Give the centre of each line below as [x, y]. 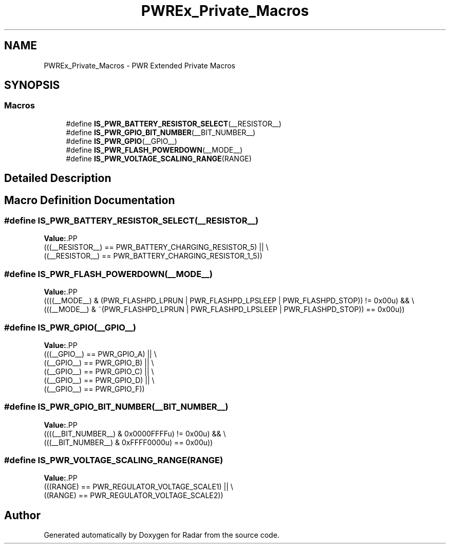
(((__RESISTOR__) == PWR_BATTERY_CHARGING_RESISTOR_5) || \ [156, 247]
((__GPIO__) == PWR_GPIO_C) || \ [99, 371]
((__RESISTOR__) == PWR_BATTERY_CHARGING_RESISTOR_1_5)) [153, 256]
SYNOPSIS [32, 85]
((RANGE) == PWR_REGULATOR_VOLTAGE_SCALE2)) [134, 496]
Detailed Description [58, 178]
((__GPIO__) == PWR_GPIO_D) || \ [99, 380]
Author [22, 515]
